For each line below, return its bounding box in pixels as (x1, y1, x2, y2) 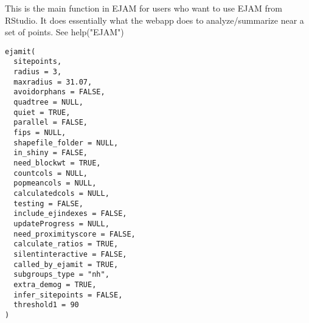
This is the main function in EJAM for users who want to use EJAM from (5, 2, 282, 14)
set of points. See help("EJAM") (5, 26, 124, 38)
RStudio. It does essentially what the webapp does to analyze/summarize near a (5, 13, 304, 26)
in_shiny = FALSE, (13, 148, 88, 158)
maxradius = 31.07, (13, 77, 92, 86)
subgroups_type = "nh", (13, 270, 109, 279)
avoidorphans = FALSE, (13, 88, 105, 97)
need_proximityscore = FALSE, (13, 229, 136, 238)
